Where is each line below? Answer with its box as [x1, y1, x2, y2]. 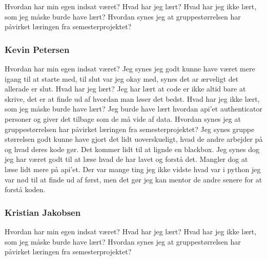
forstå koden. [5, 184, 46, 195]
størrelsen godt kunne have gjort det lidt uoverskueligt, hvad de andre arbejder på [5, 134, 263, 144]
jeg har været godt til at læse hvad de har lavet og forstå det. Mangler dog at [5, 154, 248, 164]
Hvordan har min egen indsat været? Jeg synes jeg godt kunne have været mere [5, 63, 255, 73]
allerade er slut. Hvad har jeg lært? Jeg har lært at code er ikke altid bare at [5, 83, 246, 94]
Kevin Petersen [5, 43, 70, 55]
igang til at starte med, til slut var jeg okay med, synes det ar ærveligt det [5, 73, 239, 84]
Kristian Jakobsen [5, 206, 81, 218]
